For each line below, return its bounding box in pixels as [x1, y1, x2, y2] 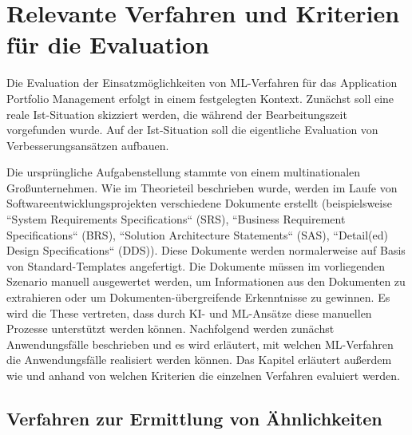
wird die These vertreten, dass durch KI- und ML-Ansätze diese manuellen [6, 304, 372, 321]
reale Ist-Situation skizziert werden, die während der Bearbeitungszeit [6, 105, 347, 122]
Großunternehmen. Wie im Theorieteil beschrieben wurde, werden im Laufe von [6, 179, 398, 196]
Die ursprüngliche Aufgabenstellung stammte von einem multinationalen [6, 164, 361, 180]
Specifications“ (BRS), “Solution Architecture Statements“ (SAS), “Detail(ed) [6, 226, 389, 243]
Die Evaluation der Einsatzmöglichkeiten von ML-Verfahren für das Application [6, 74, 398, 91]
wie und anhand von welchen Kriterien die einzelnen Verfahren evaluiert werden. [6, 367, 400, 383]
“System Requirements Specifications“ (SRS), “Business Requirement [6, 211, 346, 227]
